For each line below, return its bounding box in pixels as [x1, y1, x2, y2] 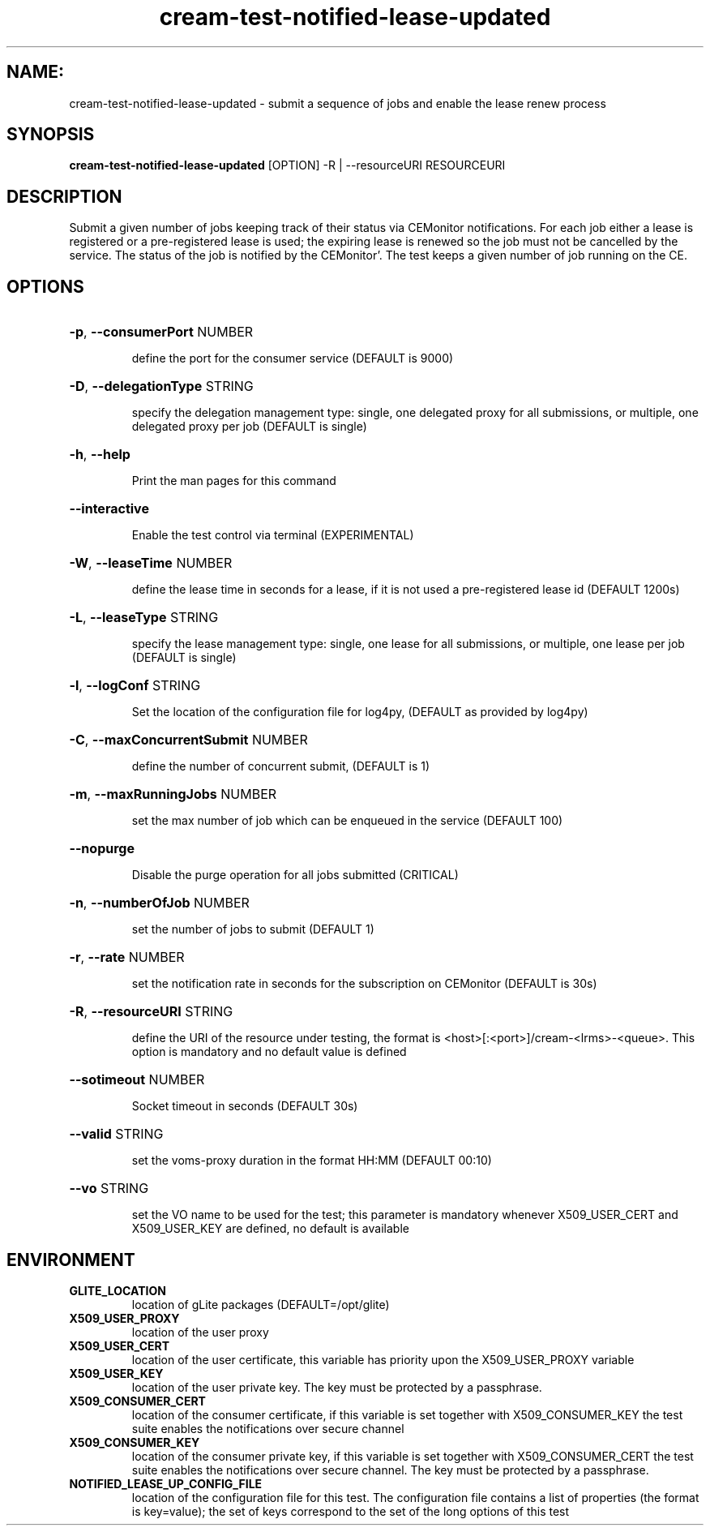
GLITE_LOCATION [69, 1283, 166, 1298]
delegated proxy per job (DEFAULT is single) [131, 419, 367, 434]
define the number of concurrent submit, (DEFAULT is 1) [131, 759, 430, 774]
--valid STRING [69, 1126, 164, 1143]
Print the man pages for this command [131, 474, 336, 488]
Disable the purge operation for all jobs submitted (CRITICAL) [131, 868, 459, 882]
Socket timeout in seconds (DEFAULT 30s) [131, 1099, 358, 1114]
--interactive [69, 500, 149, 517]
